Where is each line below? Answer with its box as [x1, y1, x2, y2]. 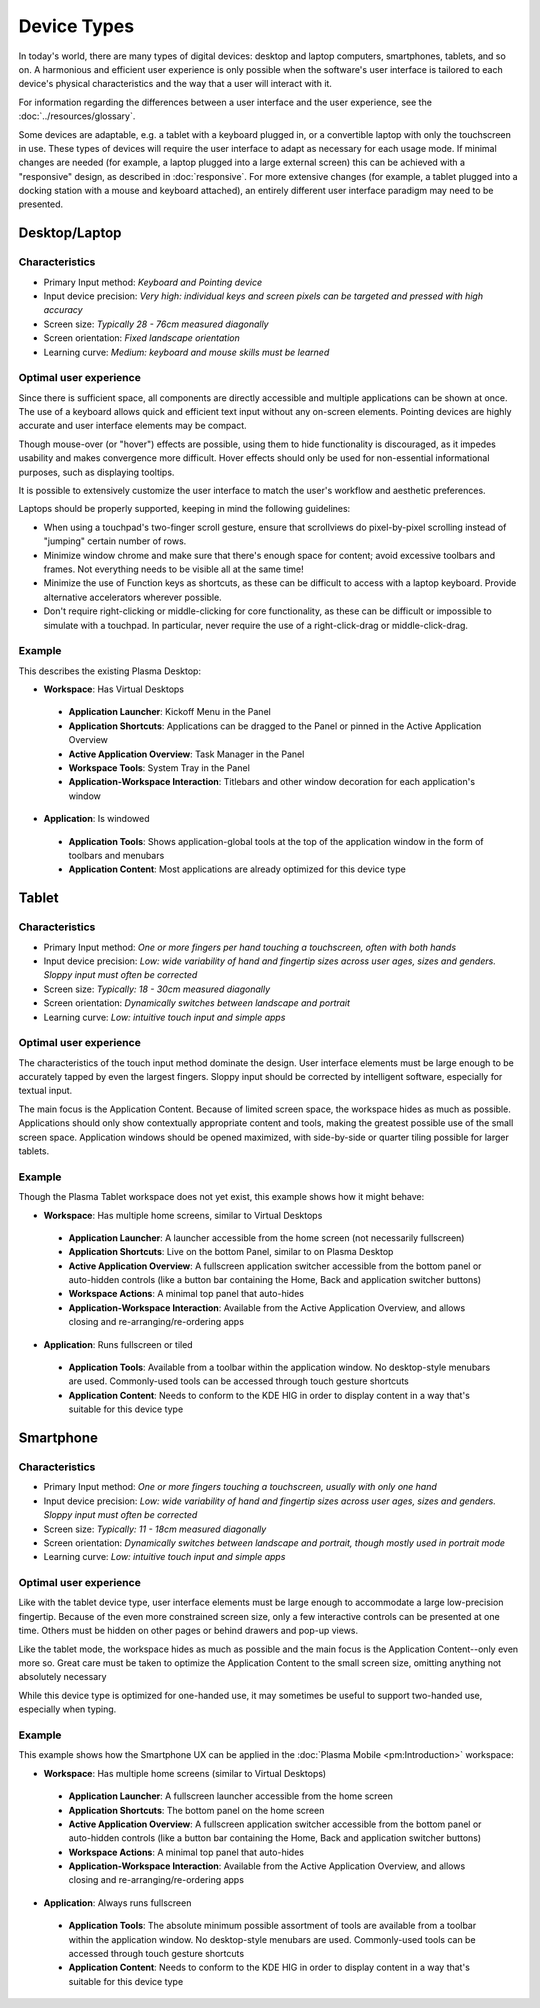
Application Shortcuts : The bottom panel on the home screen [68, 1804, 325, 1816]
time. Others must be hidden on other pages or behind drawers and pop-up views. [18, 1625, 359, 1637]
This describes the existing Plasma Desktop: [18, 665, 202, 677]
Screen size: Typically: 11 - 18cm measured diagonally [43, 1523, 267, 1535]
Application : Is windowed [43, 813, 150, 825]
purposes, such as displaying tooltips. [18, 466, 175, 478]
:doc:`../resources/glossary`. [18, 110, 136, 122]
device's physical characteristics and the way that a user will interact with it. [18, 78, 332, 90]
